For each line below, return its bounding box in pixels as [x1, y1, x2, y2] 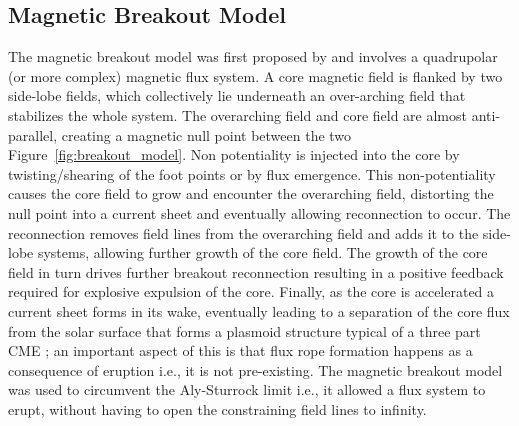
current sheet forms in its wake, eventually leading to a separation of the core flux [8, 300, 510, 321]
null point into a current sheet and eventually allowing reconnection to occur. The [8, 202, 511, 223]
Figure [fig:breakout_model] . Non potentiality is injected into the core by [8, 144, 460, 165]
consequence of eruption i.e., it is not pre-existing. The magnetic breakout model [8, 359, 503, 380]
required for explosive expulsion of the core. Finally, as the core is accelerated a [8, 281, 495, 302]
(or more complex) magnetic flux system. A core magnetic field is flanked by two [8, 65, 503, 86]
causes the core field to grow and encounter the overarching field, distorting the [8, 183, 494, 204]
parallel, [8, 124, 58, 145]
